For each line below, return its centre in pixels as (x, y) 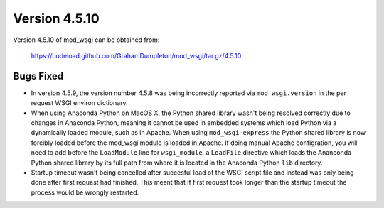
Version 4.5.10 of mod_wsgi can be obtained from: (86, 40)
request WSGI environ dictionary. (79, 103)
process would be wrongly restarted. (85, 192)
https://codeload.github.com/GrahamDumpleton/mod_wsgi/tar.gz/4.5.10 (136, 55)
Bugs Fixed (38, 76)
